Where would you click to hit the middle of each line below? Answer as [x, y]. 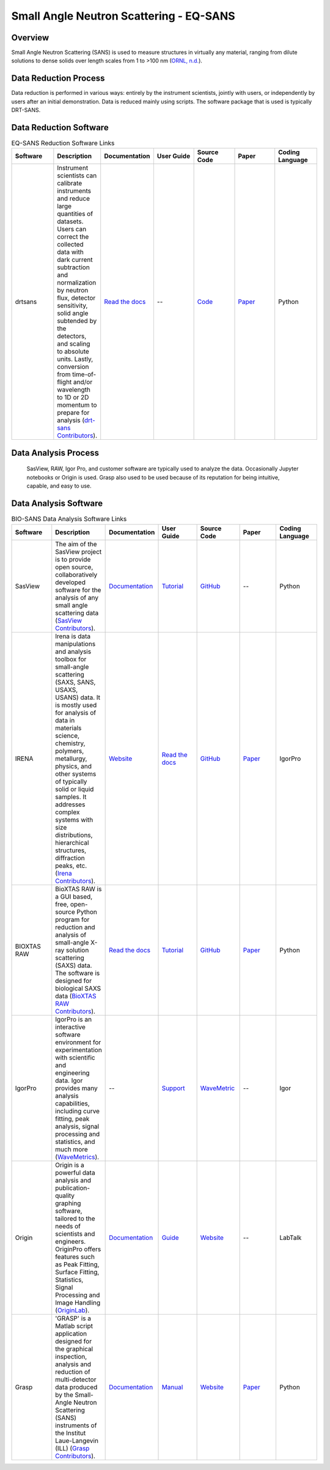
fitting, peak [72, 1118]
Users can [72, 229]
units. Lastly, [75, 359]
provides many [76, 1088]
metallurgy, [71, 759]
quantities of [75, 214]
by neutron [73, 291]
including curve [78, 1111]
